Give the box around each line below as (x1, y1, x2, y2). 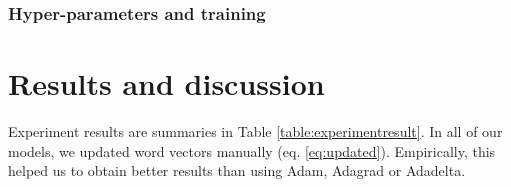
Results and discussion (8, 63, 325, 104)
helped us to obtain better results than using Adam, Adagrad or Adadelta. (8, 160, 466, 181)
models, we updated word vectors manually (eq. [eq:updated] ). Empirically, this (8, 140, 496, 161)
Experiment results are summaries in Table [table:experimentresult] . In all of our (8, 120, 503, 141)
